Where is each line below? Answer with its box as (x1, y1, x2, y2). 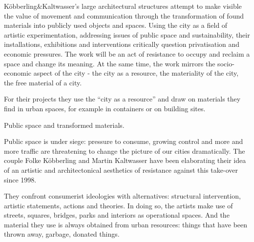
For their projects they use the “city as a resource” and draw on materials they (4, 94, 241, 104)
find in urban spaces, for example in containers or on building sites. (4, 103, 206, 113)
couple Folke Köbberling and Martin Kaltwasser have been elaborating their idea (4, 155, 246, 165)
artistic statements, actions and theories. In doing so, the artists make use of (4, 200, 233, 210)
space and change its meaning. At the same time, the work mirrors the (4, 58, 215, 68)
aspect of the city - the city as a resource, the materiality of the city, (33, 68, 239, 78)
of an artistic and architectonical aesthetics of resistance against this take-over (4, 164, 238, 175)
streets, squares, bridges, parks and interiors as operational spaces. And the (4, 210, 230, 220)
